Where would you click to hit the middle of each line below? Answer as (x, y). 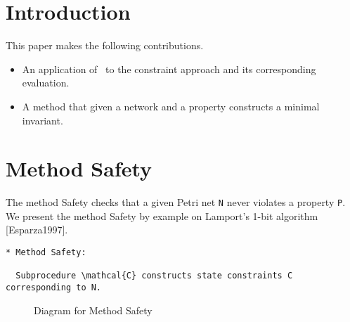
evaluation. (46, 83)
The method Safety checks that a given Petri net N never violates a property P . (176, 202)
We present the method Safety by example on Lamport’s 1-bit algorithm (162, 215)
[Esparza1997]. (37, 230)
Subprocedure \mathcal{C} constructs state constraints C (154, 276)
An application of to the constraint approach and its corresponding (169, 69)
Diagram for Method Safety (93, 310)
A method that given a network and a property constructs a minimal (171, 106)
